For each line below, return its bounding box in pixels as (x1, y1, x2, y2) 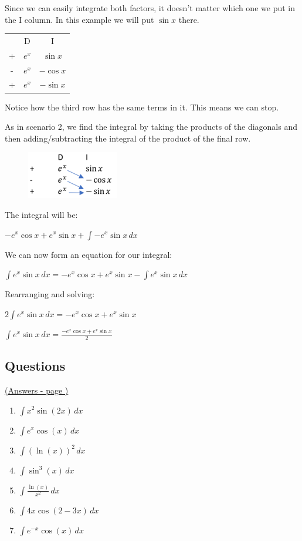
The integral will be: (5, 208, 78, 220)
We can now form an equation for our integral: (5, 248, 172, 260)
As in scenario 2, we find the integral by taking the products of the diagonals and (5, 120, 297, 133)
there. (178, 13, 199, 25)
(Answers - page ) (5, 384, 69, 396)
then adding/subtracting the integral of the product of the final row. (5, 132, 251, 144)
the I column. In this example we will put (5, 13, 154, 25)
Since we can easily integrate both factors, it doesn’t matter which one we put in (5, 2, 295, 14)
